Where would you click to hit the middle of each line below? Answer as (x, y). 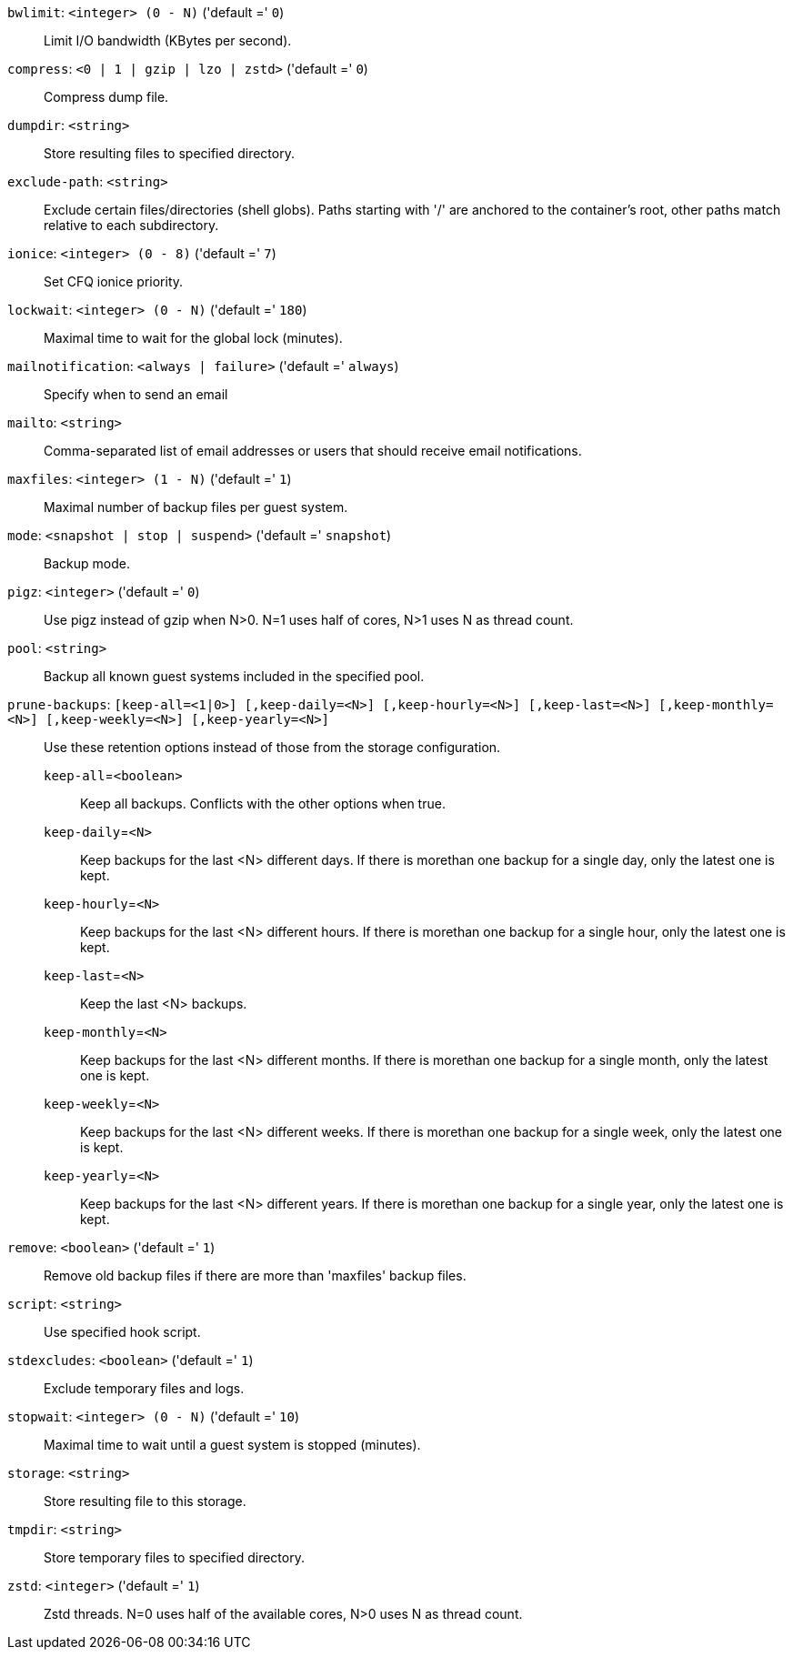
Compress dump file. (106, 97)
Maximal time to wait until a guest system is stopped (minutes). (232, 1445)
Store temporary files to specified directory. (174, 1557)
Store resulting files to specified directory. (169, 153)
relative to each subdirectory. (131, 225)
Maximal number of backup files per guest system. (196, 507)
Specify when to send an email (136, 394)
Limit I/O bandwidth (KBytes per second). (168, 40)
